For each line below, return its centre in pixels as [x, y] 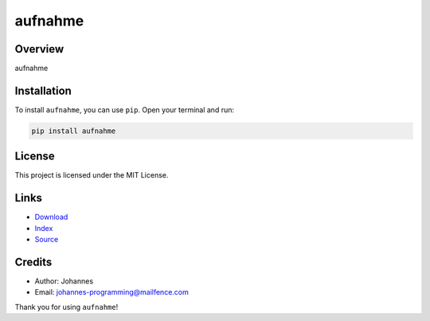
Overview [39, 49]
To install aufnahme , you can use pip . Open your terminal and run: [125, 110]
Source [47, 240]
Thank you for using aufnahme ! [66, 307]
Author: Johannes [64, 281]
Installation [43, 90]
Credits [33, 262]
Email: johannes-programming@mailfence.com [111, 292]
